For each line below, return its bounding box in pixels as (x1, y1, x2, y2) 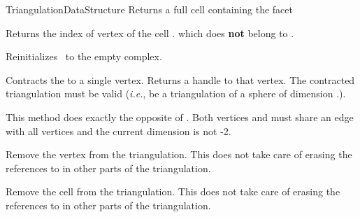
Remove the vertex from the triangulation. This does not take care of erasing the (6, 147, 352, 162)
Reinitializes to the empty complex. (6, 49, 162, 64)
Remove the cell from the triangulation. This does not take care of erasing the (6, 184, 340, 199)
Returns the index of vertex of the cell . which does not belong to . (6, 25, 294, 40)
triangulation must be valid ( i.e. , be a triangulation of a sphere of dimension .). (6, 86, 346, 101)
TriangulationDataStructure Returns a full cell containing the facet (6, 2, 293, 16)
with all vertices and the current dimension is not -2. (6, 123, 231, 138)
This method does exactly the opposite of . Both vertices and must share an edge (6, 109, 354, 124)
